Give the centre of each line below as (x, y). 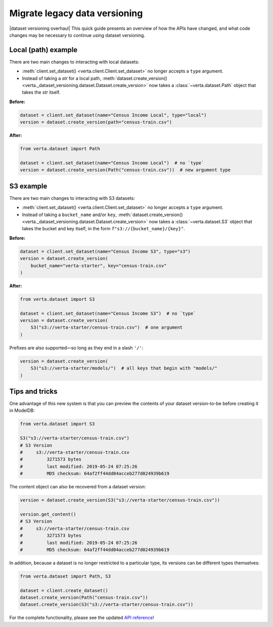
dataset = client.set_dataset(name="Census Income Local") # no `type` (112, 163)
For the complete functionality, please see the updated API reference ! (82, 618)
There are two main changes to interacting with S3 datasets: (72, 198)
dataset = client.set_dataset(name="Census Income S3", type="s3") (105, 251)
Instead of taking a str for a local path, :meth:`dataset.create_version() (95, 78)
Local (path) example (43, 50)
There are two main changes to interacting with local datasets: (74, 62)
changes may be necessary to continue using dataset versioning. (77, 35)
